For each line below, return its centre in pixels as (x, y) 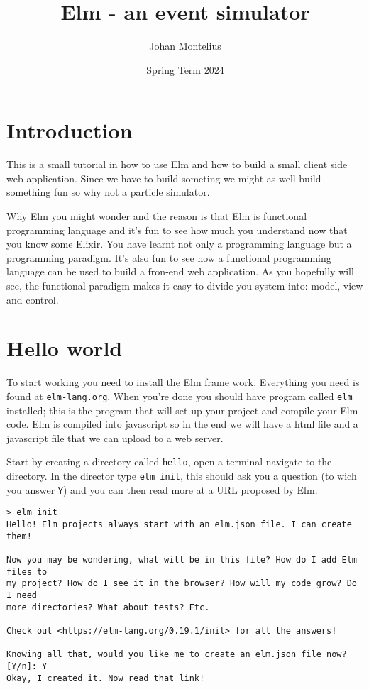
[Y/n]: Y (27, 666)
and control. (33, 299)
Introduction (70, 130)
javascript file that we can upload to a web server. (115, 437)
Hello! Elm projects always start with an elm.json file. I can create (179, 524)
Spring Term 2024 (185, 69)
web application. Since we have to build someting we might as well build (164, 178)
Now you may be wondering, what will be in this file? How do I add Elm (182, 560)
